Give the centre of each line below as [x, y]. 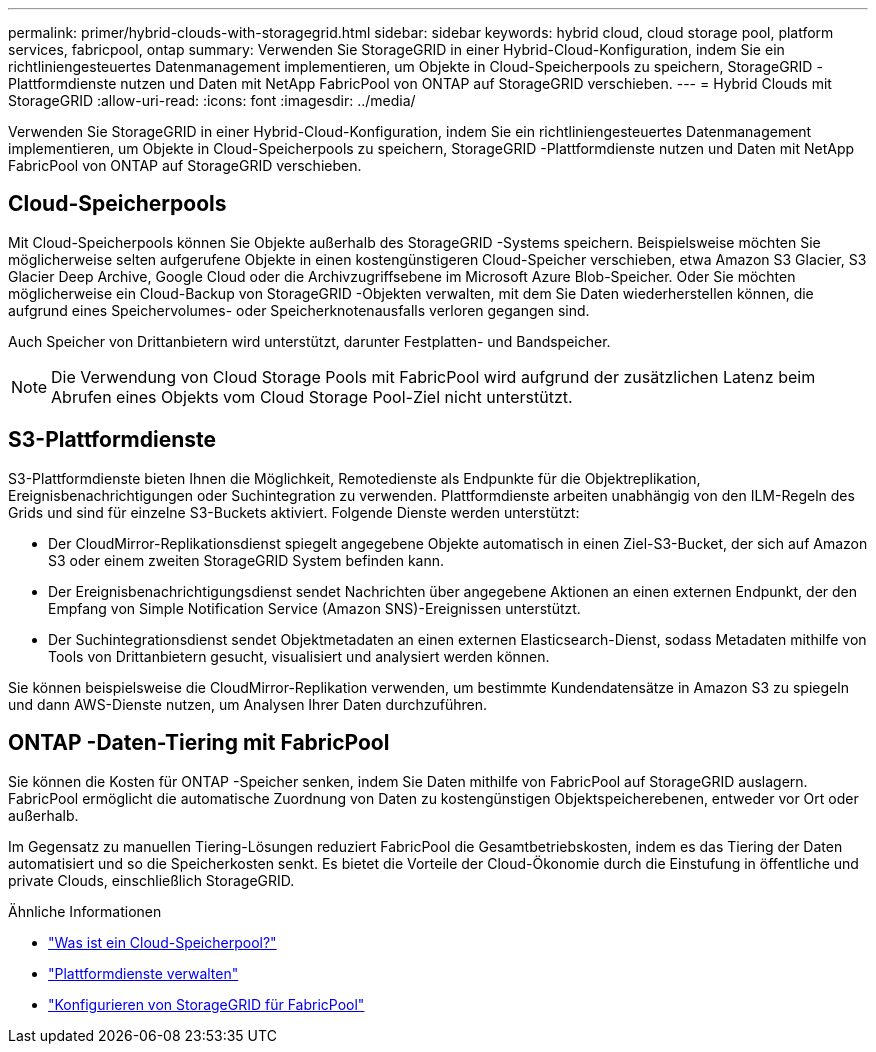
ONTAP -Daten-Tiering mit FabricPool [199, 743]
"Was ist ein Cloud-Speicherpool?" [162, 942]
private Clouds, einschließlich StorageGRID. [151, 880]
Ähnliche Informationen [85, 911]
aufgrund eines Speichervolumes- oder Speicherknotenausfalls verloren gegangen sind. [299, 310]
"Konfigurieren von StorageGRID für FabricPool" [206, 1004]
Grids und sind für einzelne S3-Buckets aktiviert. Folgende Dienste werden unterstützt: [294, 512]
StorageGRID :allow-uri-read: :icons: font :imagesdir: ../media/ [212, 100]
